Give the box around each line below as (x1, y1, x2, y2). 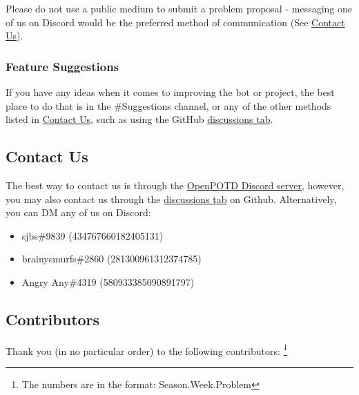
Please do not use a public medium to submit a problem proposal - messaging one (6, 1, 352, 15)
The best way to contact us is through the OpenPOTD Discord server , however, (6, 177, 345, 192)
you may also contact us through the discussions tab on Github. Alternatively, (6, 191, 337, 206)
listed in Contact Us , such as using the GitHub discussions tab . (6, 112, 273, 126)
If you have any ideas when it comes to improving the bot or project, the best (6, 85, 335, 99)
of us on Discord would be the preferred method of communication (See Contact (6, 15, 345, 29)
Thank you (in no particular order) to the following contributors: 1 (6, 341, 288, 358)
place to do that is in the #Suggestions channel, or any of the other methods (6, 98, 331, 113)
